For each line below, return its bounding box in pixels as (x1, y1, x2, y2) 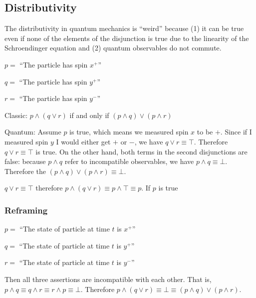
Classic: (4, 109, 28, 120)
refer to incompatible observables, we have (64, 156, 194, 166)
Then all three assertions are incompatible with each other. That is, (4, 273, 212, 284)
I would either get (56, 136, 111, 146)
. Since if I (220, 126, 252, 137)
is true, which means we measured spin (69, 126, 189, 137)
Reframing (4, 203, 48, 216)
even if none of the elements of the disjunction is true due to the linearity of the (4, 32, 249, 43)
